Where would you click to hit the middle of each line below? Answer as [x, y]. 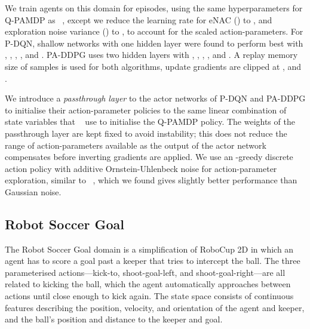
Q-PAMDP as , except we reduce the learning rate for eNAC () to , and [139, 19]
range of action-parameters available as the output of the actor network [136, 145]
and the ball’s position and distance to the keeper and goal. [114, 319]
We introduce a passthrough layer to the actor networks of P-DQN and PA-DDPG [155, 98]
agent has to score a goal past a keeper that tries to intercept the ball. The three [153, 261]
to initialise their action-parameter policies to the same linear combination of [146, 110]
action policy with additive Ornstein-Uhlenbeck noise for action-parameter [141, 168]
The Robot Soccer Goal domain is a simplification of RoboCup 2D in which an [149, 249]
